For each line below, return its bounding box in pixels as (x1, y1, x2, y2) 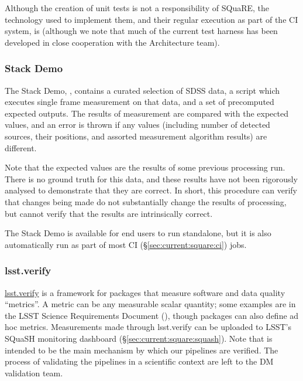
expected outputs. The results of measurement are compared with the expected (5, 107, 288, 119)
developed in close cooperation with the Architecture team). (5, 36, 220, 48)
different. (5, 141, 37, 154)
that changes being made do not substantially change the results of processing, (5, 195, 287, 207)
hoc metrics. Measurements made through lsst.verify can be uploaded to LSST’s (5, 321, 292, 333)
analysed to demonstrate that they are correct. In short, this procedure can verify (5, 184, 297, 196)
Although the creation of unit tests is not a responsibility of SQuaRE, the (5, 2, 270, 13)
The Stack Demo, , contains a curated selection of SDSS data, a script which (5, 84, 280, 96)
